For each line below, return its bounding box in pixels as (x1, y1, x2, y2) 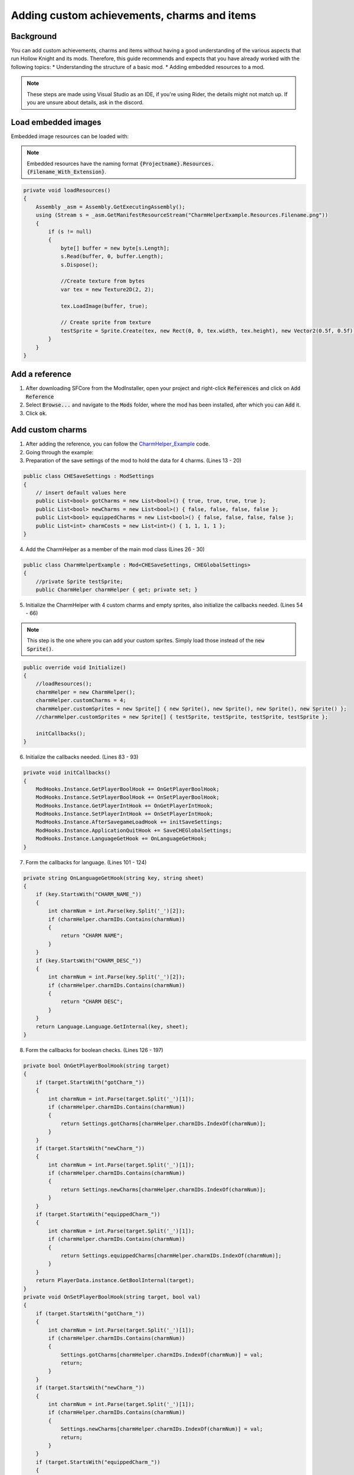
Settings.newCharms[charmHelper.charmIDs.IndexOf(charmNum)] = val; (60, 1425, 263, 1433)
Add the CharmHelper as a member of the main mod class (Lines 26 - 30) (25, 546, 205, 553)
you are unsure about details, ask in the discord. (27, 99, 144, 106)
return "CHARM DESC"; (60, 998, 123, 1005)
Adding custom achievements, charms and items (11, 9, 257, 22)
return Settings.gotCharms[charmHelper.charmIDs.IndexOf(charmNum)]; (60, 1120, 267, 1127)
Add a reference (11, 369, 72, 379)
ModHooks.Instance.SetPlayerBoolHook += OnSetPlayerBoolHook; (35, 794, 219, 801)
